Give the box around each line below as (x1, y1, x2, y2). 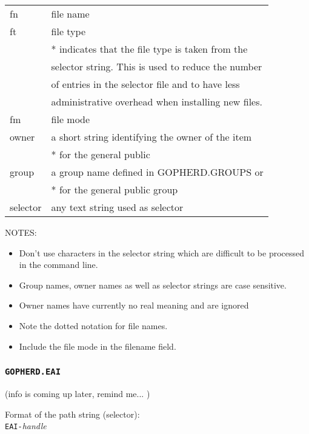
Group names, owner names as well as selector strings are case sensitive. (19, 278, 287, 291)
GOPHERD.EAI (5, 367, 61, 377)
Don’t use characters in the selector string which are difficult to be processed (19, 246, 305, 259)
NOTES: (5, 226, 37, 238)
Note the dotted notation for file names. (19, 319, 168, 332)
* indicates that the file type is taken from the (51, 42, 248, 56)
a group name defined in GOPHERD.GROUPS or (51, 165, 264, 179)
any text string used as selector (51, 200, 184, 214)
